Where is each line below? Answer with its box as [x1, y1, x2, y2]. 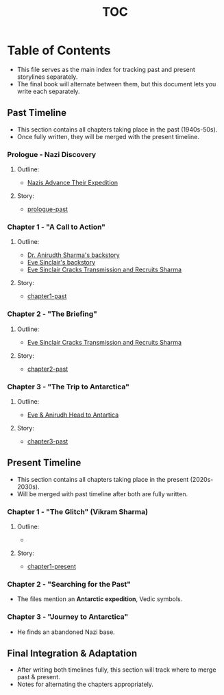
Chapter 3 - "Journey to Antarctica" [7, 612, 129, 622]
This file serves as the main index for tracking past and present [16, 65, 195, 73]
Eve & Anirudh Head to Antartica [27, 411, 119, 419]
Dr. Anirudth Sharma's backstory [27, 251, 120, 259]
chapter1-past [27, 292, 67, 300]
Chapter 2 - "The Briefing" [7, 309, 98, 319]
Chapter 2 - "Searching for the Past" [7, 579, 132, 589]
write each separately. [16, 87, 80, 95]
